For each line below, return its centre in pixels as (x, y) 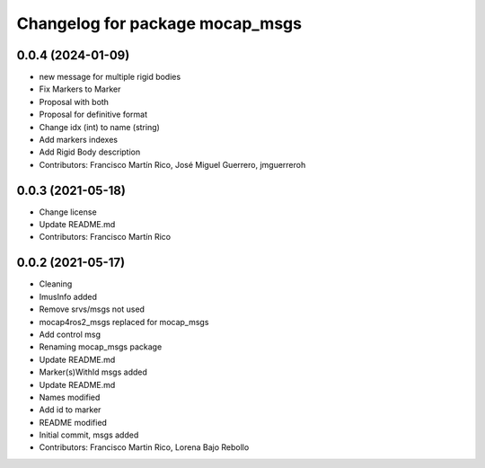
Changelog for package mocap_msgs (159, 23)
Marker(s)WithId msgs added (93, 372)
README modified (73, 422)
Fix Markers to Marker (80, 89)
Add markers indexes (79, 140)
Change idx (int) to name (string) (100, 127)
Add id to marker (70, 410)
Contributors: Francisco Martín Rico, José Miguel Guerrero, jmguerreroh (172, 164)
